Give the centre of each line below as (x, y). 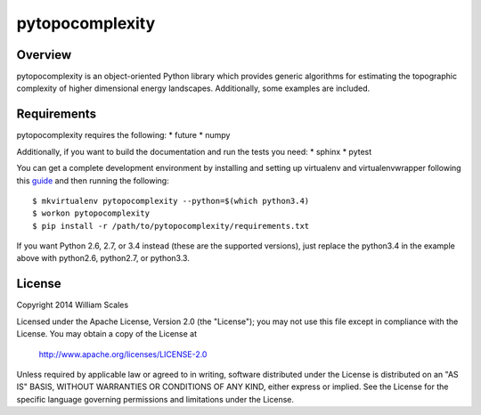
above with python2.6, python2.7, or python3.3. (103, 258)
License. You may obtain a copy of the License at (107, 334)
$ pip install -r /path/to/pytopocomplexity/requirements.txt (171, 226)
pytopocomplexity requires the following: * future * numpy (123, 135)
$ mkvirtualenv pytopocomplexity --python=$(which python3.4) (171, 201)
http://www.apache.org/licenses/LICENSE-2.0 (123, 354)
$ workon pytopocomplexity (91, 213)
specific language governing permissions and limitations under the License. (155, 399)
